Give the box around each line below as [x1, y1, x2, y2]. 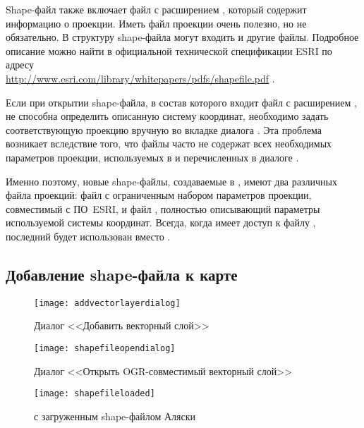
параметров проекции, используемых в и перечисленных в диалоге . [6, 149, 299, 164]
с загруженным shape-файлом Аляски [34, 408, 196, 423]
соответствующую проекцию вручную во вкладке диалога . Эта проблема [6, 122, 322, 137]
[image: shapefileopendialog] [34, 343, 176, 353]
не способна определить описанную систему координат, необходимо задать [6, 109, 329, 123]
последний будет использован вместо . [6, 228, 171, 243]
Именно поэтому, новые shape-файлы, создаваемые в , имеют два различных [6, 173, 337, 188]
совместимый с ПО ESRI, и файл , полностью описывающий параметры [6, 201, 320, 216]
